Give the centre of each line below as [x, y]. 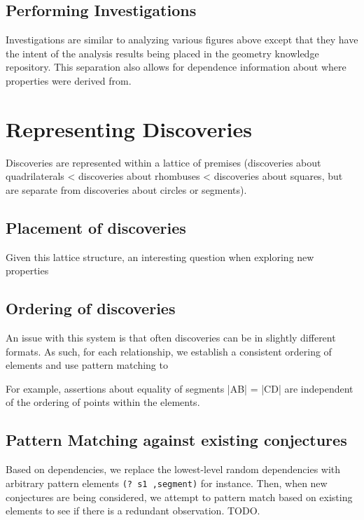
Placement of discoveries [96, 227]
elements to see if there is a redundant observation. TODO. [133, 511]
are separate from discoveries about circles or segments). [126, 189]
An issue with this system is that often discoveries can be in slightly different [171, 338]
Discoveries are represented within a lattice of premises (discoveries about [163, 162]
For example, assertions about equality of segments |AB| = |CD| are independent [180, 388]
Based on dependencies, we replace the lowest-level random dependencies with [173, 469]
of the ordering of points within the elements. [103, 402]
